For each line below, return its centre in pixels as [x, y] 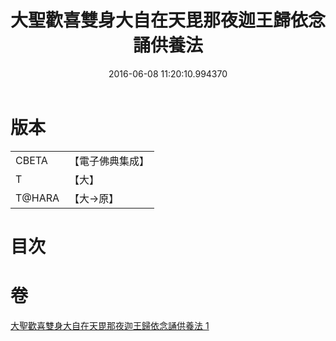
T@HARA [37, 198]
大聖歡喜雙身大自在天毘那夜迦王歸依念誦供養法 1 [110, 325]
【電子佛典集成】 [109, 161]
